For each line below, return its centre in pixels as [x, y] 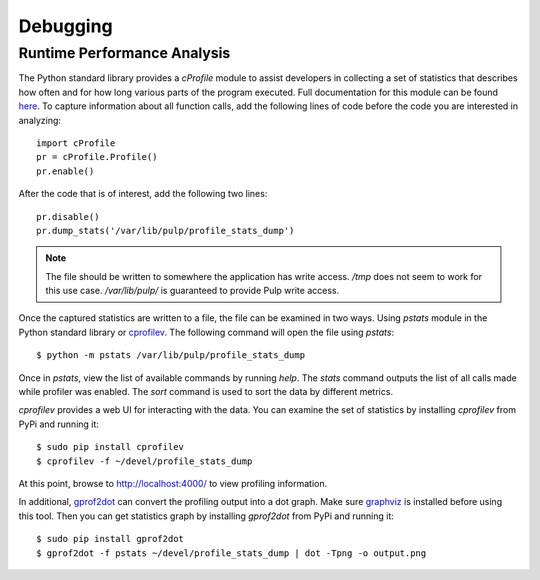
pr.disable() [68, 216]
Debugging [66, 26]
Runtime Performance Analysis [124, 53]
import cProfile [76, 143]
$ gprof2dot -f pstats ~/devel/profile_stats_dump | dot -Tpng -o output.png [231, 553]
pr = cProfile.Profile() [97, 157]
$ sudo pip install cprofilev [110, 447]
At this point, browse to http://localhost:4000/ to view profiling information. [173, 483]
